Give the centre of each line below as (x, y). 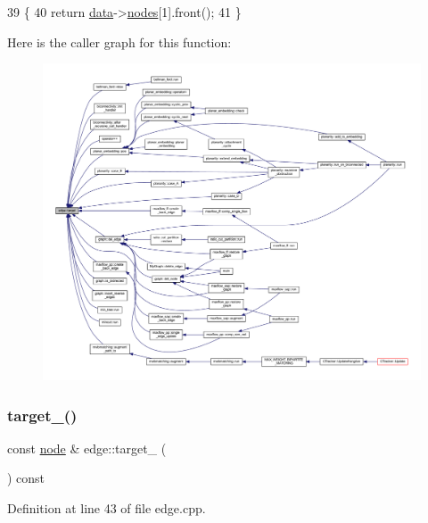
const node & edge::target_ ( (87, 448)
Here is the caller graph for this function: (119, 42)
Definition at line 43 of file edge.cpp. (107, 508)
